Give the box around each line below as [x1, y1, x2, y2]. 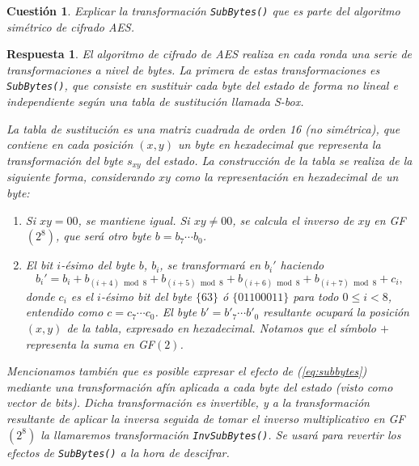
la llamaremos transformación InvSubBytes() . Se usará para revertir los [40, 426, 401, 443]
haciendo [280, 256, 324, 273]
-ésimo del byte [61, 256, 135, 273]
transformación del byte [6, 151, 123, 168]
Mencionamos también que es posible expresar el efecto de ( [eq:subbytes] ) [6, 362, 367, 379]
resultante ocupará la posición [263, 303, 409, 320]
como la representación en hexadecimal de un [174, 168, 399, 185]
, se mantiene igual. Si [78, 211, 190, 228]
